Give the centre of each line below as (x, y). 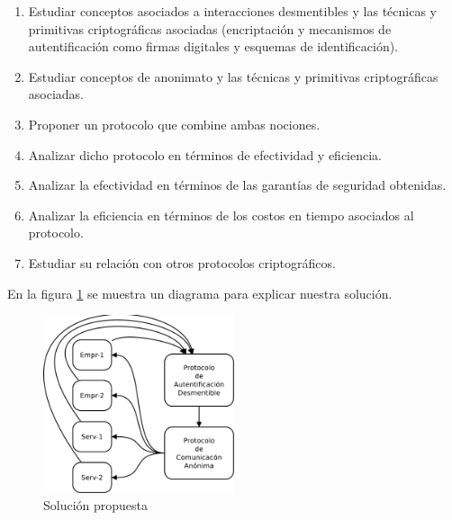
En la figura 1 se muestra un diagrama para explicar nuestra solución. (200, 293)
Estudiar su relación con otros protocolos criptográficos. (182, 262)
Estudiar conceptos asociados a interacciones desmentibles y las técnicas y (232, 11)
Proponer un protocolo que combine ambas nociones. (174, 124)
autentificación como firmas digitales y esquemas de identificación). (213, 46)
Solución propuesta (96, 505)
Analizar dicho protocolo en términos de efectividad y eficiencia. (205, 154)
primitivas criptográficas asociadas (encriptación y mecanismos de (210, 28)
